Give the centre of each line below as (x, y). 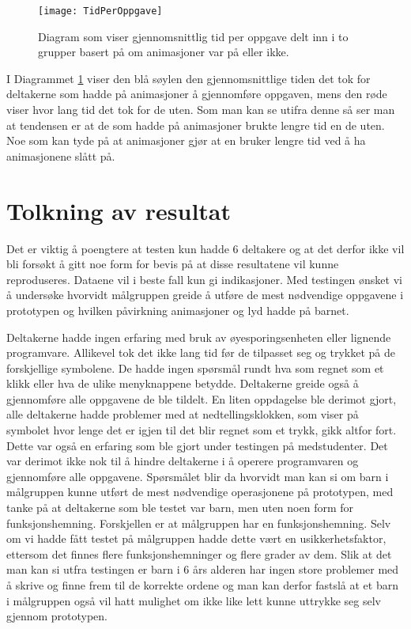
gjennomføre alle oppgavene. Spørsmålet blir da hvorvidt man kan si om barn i (198, 476)
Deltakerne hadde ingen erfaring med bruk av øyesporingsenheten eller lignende (199, 337)
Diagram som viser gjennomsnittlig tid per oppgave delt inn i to (193, 36)
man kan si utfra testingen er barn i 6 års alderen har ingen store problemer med (203, 569)
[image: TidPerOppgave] (100, 11)
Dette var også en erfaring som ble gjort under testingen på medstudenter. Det (197, 445)
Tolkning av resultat (119, 210)
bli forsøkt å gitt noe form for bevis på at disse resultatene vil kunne (173, 264)
